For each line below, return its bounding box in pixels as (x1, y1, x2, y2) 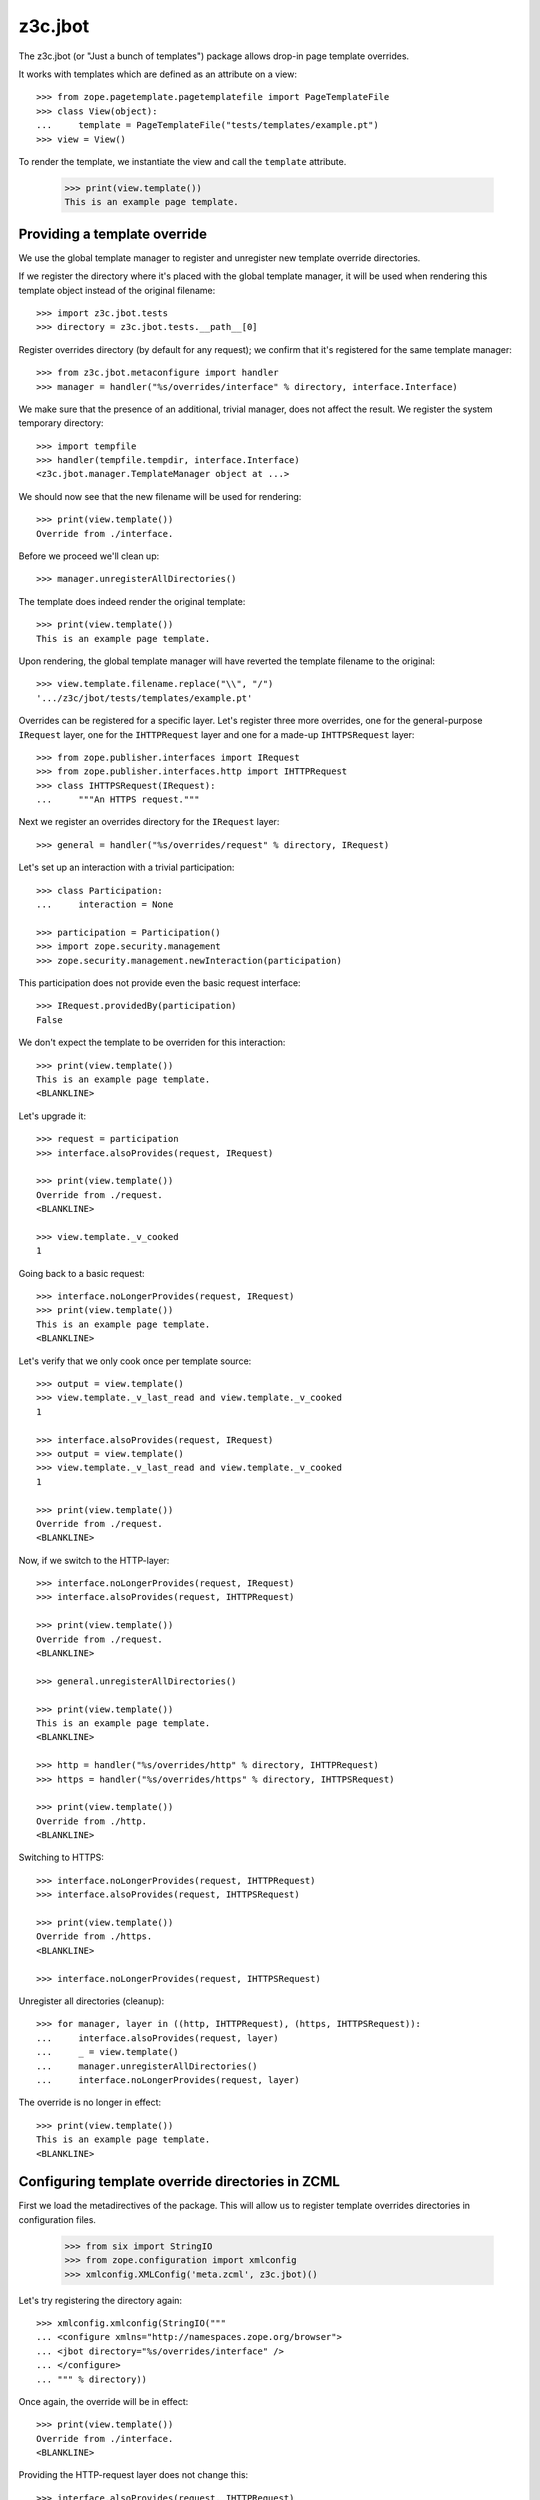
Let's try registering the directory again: (18, 2294, 183, 2306)
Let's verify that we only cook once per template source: (18, 1355, 252, 1367)
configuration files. (18, 2213, 97, 2225)
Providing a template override (18, 225, 208, 242)
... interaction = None (36, 899, 174, 910)
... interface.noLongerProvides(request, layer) (36, 2074, 300, 2085)
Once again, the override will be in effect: (18, 2395, 189, 2407)
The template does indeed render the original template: (18, 595, 246, 607)
